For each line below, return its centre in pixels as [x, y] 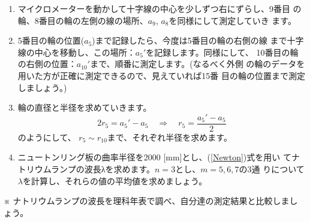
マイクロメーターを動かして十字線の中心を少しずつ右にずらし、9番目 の [159, 8]
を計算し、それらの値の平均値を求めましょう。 [115, 180]
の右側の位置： [47, 64]
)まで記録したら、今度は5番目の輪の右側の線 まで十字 [198, 40]
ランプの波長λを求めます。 [103, 169]
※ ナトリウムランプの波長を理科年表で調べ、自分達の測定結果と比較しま [147, 201]
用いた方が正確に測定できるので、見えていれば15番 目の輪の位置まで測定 [161, 75]
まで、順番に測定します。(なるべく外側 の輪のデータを [198, 64]
